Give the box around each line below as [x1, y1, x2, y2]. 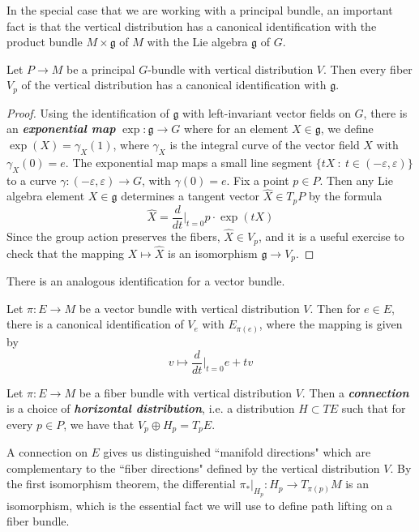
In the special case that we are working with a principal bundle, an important [6, 2, 393, 18]
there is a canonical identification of [6, 315, 184, 332]
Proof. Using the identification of [6, 104, 169, 121]
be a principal [66, 60, 135, 77]
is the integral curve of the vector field [169, 136, 360, 153]
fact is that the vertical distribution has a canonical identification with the [6, 17, 377, 34]
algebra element [6, 187, 85, 204]
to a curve [6, 171, 57, 188]
